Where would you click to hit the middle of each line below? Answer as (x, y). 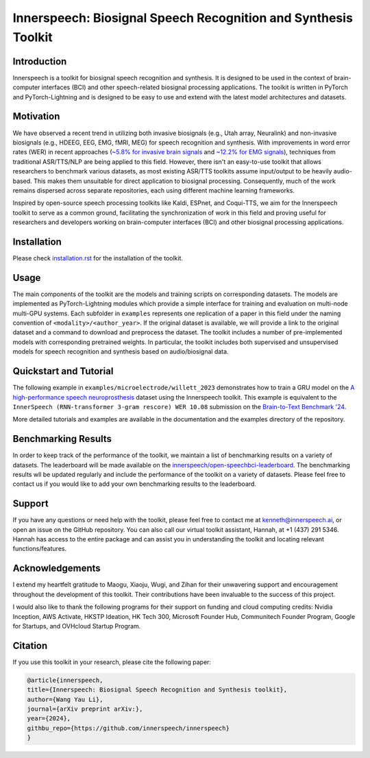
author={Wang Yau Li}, (65, 699)
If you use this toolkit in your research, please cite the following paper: (112, 662)
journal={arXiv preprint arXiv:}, (85, 709)
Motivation (36, 117)
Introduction (40, 61)
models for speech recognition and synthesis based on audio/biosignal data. (121, 352)
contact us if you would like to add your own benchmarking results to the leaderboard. (135, 484)
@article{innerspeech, (65, 680)
